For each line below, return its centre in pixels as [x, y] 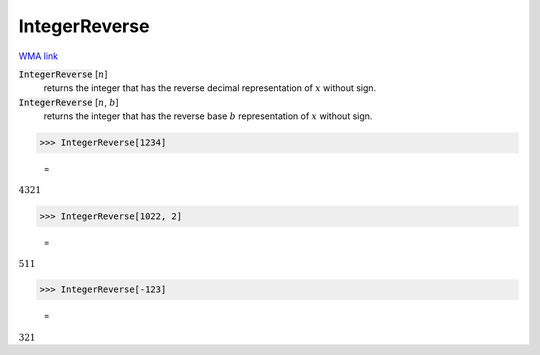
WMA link [38, 56]
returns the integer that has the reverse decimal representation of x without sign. [210, 88]
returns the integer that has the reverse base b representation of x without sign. [208, 116]
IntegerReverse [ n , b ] [68, 102]
